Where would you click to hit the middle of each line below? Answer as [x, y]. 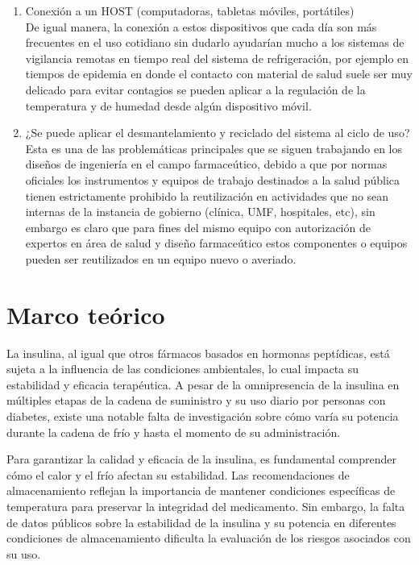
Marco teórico [86, 314]
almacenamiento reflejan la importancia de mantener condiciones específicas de [201, 490]
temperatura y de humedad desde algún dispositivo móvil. [168, 105]
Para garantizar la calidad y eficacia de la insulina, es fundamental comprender [201, 459]
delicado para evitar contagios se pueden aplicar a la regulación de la [195, 89]
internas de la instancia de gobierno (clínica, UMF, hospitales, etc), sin [200, 212]
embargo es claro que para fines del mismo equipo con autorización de [198, 227]
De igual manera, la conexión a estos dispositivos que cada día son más [201, 26]
